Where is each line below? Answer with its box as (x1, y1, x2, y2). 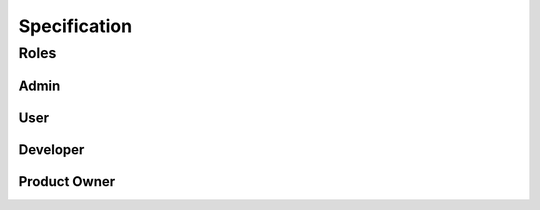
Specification (18, 15, 133, 37)
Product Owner (18, 173, 116, 190)
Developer (18, 141, 85, 158)
